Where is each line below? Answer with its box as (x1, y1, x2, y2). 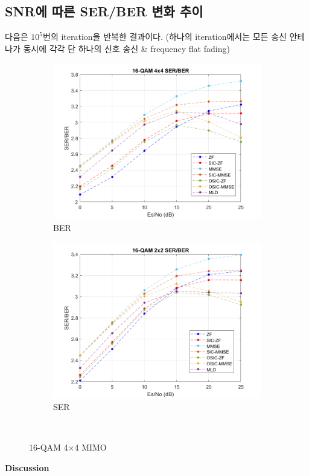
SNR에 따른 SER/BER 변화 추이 (5, 2, 203, 21)
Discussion (5, 461, 49, 474)
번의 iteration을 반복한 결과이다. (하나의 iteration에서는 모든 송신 (43, 30, 287, 43)
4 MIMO (74, 441, 107, 454)
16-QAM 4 (29, 441, 68, 454)
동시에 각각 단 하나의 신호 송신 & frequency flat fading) (23, 42, 230, 54)
